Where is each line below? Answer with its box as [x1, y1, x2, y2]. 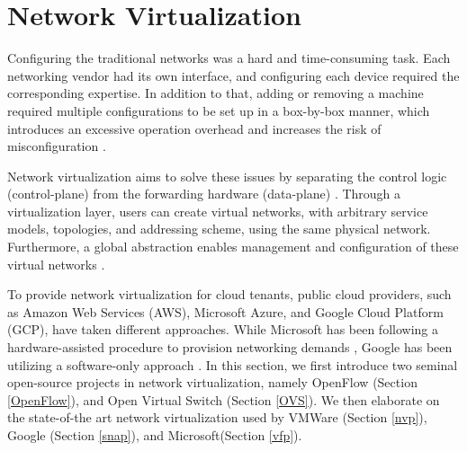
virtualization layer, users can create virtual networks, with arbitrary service [7, 201, 428, 220]
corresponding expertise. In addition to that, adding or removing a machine [7, 84, 424, 102]
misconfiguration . [7, 137, 106, 155]
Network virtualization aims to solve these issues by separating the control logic [7, 166, 447, 185]
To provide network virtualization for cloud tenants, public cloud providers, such [7, 285, 452, 304]
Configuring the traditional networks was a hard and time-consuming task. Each [7, 49, 451, 67]
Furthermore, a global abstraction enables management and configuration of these [7, 237, 459, 256]
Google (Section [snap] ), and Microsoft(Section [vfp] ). [7, 426, 302, 444]
